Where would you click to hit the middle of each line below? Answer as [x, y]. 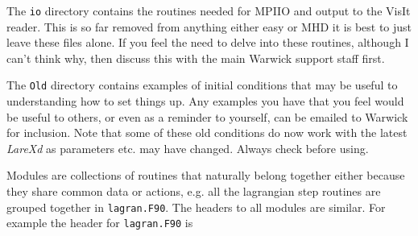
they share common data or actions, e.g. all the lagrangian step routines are [194, 191]
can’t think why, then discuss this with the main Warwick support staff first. [196, 58]
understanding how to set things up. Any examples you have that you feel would [205, 101]
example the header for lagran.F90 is [100, 223]
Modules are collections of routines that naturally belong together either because [206, 175]
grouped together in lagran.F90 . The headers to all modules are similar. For [196, 207]
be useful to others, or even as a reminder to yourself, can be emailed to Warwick [207, 116]
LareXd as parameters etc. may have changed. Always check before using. [188, 148]
